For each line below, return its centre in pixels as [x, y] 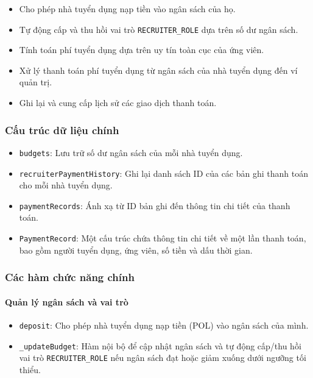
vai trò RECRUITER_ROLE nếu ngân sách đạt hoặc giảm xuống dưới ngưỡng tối [163, 358]
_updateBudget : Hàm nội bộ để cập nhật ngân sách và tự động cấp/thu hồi [160, 345]
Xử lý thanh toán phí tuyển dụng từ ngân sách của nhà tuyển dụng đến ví [158, 70]
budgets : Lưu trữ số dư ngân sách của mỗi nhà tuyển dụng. [131, 152]
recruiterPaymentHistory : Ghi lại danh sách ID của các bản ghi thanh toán [164, 173]
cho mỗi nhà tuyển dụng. [66, 185]
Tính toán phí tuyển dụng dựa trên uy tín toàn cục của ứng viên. [142, 50]
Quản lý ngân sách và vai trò [67, 301]
